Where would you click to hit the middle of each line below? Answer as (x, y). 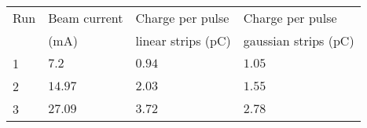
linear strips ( (173, 40)
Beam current (86, 18)
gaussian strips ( (288, 40)
